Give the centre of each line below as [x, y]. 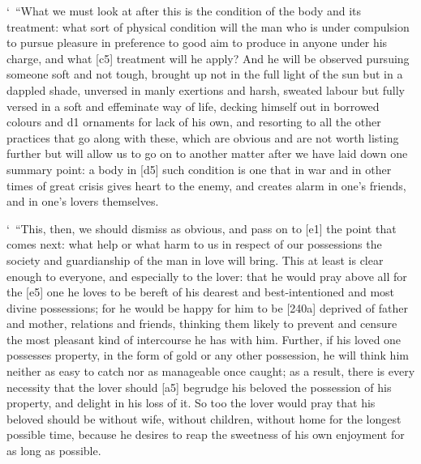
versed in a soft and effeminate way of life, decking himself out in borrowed [193, 106]
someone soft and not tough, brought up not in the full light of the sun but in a [205, 74]
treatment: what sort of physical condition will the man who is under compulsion [208, 26]
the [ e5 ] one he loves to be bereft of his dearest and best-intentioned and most [201, 292]
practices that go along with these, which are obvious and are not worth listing [203, 137]
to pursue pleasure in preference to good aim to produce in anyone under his [197, 43]
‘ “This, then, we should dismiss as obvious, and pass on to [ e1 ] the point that [202, 228]
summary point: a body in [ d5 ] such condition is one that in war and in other [199, 169]
